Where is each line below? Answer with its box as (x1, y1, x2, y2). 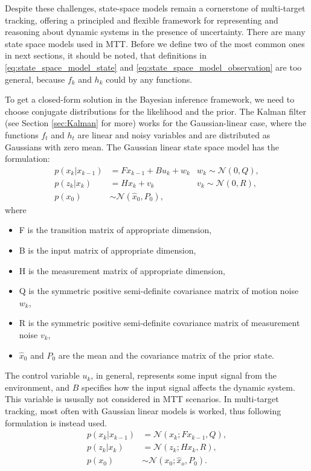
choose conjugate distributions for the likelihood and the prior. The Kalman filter (5, 104, 307, 117)
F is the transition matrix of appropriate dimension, (19, 223, 212, 236)
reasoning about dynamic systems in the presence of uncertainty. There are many (5, 25, 306, 38)
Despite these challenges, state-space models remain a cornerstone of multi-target (5, 2, 306, 14)
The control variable (5, 369, 80, 382)
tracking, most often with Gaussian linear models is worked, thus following (5, 404, 281, 417)
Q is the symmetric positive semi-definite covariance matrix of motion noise (19, 284, 299, 297)
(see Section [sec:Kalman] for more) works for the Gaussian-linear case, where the (5, 117, 307, 129)
